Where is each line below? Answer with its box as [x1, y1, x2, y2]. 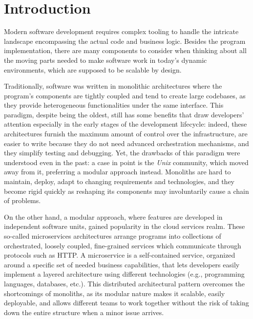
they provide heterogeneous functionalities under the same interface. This [4, 100, 224, 110]
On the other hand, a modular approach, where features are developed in [4, 211, 223, 222]
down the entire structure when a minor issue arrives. [4, 307, 164, 317]
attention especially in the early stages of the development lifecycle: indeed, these [4, 119, 247, 129]
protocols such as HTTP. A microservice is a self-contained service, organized [4, 250, 235, 260]
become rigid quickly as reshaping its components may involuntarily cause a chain [4, 186, 249, 196]
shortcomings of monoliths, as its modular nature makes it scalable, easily [4, 288, 225, 298]
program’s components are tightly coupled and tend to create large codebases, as [4, 90, 246, 100]
